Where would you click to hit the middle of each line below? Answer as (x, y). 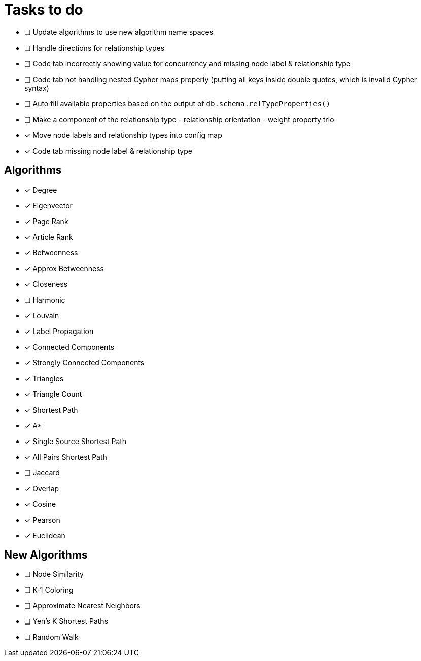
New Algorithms (46, 555)
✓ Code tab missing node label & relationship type (108, 151)
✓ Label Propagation (59, 331)
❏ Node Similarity (54, 574)
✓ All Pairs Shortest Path (66, 457)
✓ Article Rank (49, 237)
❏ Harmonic (45, 300)
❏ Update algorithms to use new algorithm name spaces (119, 32)
